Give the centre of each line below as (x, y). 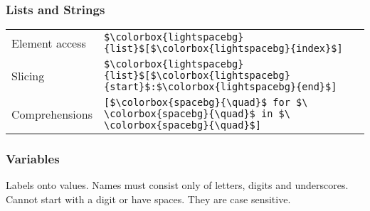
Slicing (28, 75)
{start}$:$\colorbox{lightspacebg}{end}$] (221, 87)
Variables (33, 159)
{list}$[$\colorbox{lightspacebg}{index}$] (223, 49)
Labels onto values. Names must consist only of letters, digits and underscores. (177, 185)
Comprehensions (52, 114)
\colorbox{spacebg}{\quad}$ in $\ (197, 114)
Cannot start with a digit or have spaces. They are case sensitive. (148, 199)
